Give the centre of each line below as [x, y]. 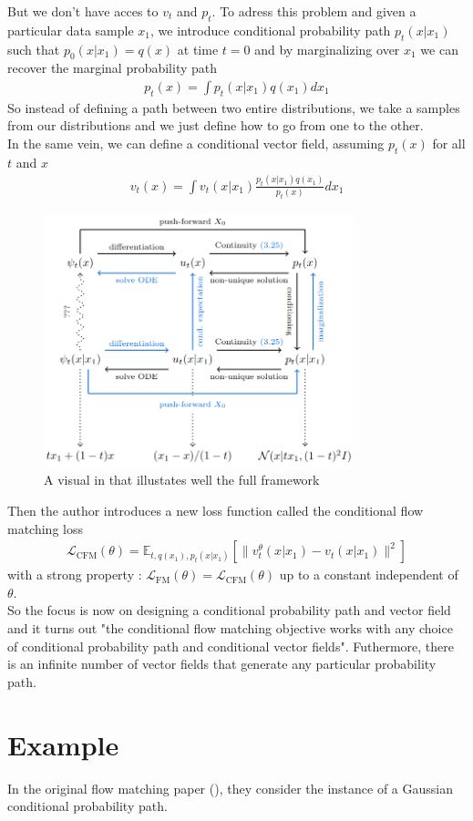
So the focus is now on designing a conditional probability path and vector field [229, 610]
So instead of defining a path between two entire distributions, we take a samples [234, 107]
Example [63, 744]
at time [198, 49]
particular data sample [71, 30]
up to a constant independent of [369, 575]
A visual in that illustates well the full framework [182, 480]
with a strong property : [75, 575]
